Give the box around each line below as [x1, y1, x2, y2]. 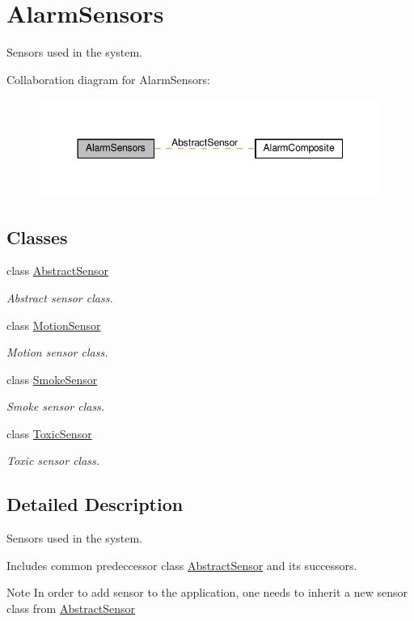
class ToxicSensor [6, 425, 92, 441]
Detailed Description [6, 492, 184, 517]
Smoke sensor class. [6, 398, 105, 415]
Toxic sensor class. [6, 452, 100, 469]
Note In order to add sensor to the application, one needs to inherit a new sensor [6, 584, 408, 601]
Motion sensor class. [6, 344, 108, 361]
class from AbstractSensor [6, 600, 136, 617]
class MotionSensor [6, 316, 101, 333]
